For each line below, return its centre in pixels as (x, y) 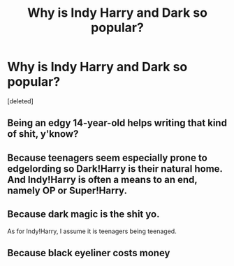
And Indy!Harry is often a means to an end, (102, 179)
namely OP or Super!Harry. (67, 190)
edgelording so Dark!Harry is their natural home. (115, 169)
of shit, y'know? (43, 134)
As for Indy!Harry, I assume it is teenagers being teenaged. (92, 231)
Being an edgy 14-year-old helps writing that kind (117, 123)
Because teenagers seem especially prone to (107, 157)
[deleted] (20, 101)
